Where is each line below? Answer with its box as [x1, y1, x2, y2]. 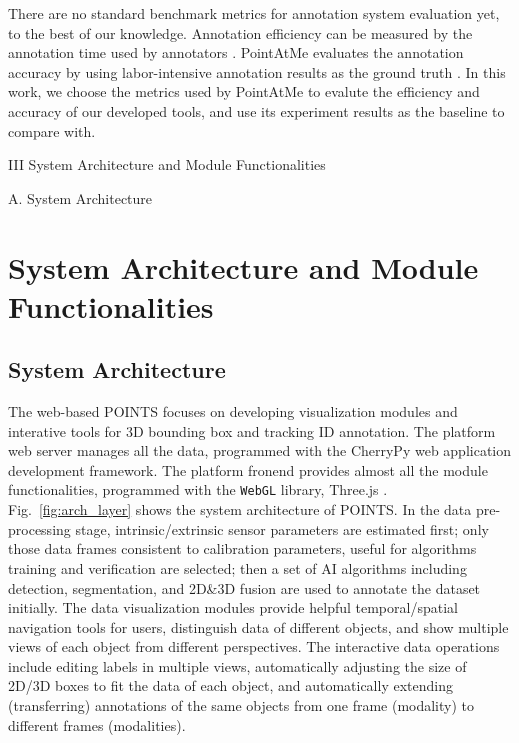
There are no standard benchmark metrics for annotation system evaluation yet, [8, 3, 500, 23]
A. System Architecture [8, 187, 153, 208]
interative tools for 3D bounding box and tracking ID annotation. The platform [8, 420, 496, 441]
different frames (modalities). [8, 714, 186, 735]
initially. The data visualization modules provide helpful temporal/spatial [8, 597, 458, 618]
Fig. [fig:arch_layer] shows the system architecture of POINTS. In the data [8, 499, 472, 520]
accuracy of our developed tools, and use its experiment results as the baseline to [8, 100, 505, 121]
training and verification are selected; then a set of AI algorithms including [8, 557, 467, 578]
